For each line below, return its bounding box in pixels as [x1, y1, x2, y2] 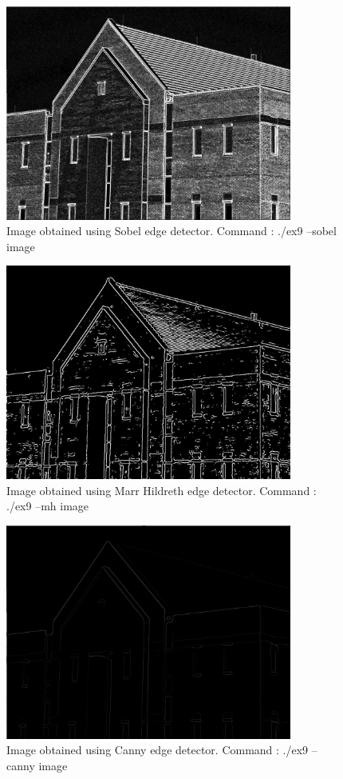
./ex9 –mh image [6, 497, 89, 514]
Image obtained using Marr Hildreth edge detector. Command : [6, 481, 317, 498]
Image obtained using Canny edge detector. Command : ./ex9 [6, 741, 309, 758]
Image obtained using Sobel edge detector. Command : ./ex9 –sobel [6, 222, 337, 239]
